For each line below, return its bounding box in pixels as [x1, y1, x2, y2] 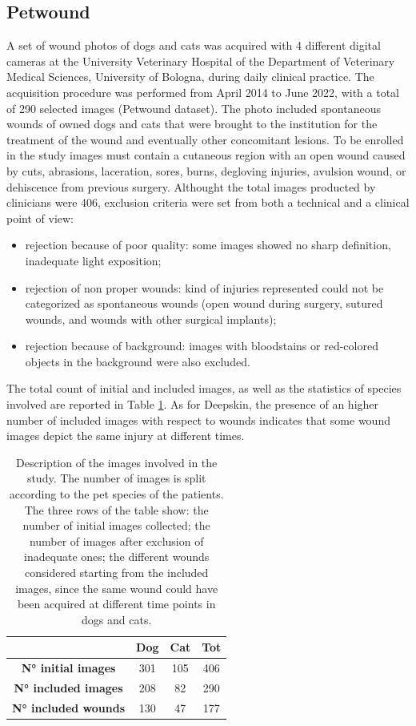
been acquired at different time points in [17, 595, 216, 612]
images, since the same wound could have [15, 579, 218, 596]
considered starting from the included [25, 564, 209, 581]
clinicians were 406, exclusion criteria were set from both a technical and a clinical [6, 194, 410, 211]
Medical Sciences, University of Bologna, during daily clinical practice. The [6, 68, 374, 85]
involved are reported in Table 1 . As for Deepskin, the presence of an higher [6, 396, 379, 413]
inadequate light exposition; [25, 252, 162, 268]
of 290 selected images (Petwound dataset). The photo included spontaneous [6, 99, 382, 116]
